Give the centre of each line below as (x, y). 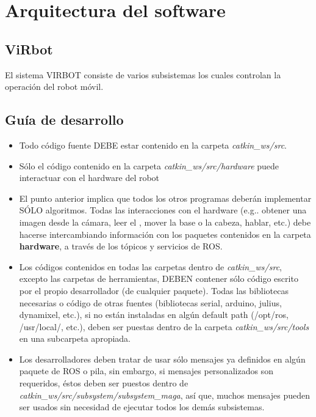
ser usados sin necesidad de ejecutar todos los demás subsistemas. (142, 407)
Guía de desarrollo (64, 120)
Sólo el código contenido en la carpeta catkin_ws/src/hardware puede (149, 165)
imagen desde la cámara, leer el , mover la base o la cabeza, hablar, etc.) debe (165, 222)
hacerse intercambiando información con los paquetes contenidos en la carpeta (165, 234)
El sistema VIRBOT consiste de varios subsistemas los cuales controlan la (143, 74)
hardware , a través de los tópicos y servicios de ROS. (121, 246)
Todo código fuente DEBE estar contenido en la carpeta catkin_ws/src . (153, 145)
